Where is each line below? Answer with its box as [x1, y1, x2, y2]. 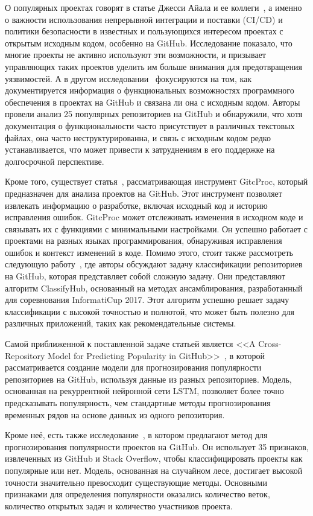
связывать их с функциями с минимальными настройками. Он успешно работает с [5, 222, 308, 235]
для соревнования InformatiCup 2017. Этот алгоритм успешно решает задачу [5, 293, 289, 306]
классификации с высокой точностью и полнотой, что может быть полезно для [5, 305, 295, 317]
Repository [5, 349, 45, 362]
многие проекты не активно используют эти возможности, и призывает [5, 48, 266, 61]
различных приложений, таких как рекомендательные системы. [5, 317, 236, 330]
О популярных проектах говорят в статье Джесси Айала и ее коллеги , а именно [5, 1, 302, 13]
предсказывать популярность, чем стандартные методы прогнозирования [5, 397, 271, 409]
